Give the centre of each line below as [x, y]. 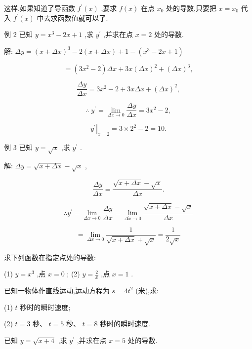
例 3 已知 [19, 147]
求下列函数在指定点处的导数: [50, 257]
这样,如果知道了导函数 [40, 8]
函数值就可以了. [83, 18]
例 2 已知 [19, 34]
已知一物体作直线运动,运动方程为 [57, 290]
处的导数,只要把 [191, 8]
